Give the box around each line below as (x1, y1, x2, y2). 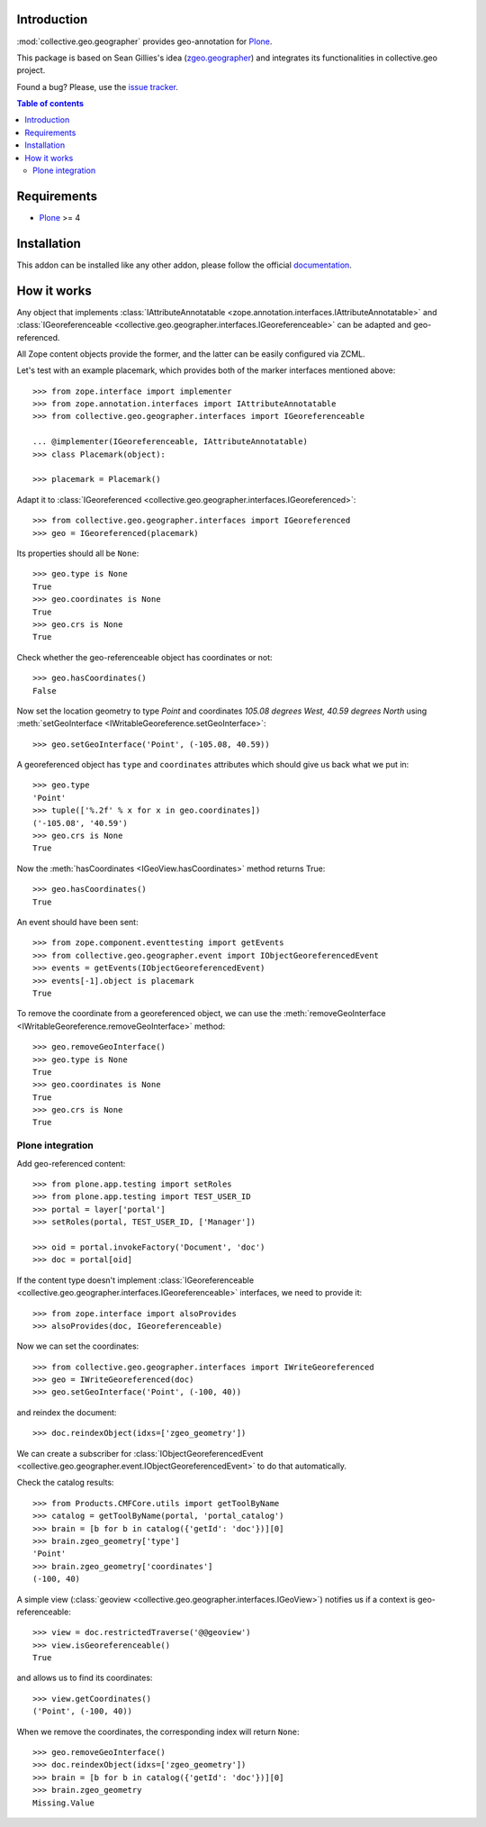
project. (16, 65, 46, 76)
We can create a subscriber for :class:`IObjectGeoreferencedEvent (16, 1448, 264, 1459)
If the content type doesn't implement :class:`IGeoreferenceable (16, 1275, 255, 1286)
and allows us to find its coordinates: (16, 1672, 153, 1684)
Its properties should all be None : (16, 548, 139, 559)
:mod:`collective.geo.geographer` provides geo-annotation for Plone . (16, 36, 273, 47)
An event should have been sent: (16, 916, 139, 927)
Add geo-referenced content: (16, 1158, 126, 1168)
